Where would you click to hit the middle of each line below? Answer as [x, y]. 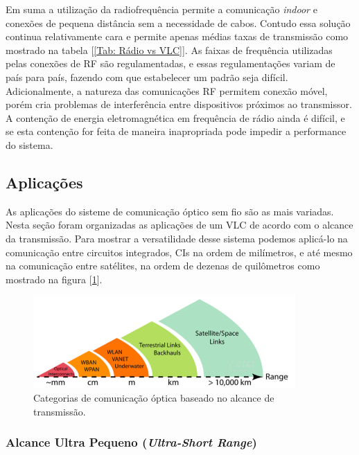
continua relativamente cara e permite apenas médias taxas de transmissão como [177, 36]
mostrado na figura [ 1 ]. [54, 279]
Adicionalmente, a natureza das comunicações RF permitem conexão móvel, [167, 90]
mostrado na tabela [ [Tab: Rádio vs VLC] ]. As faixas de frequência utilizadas [169, 50]
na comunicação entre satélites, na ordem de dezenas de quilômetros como [163, 266]
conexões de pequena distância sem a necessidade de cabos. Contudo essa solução [178, 23]
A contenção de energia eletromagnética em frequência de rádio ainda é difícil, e [175, 117]
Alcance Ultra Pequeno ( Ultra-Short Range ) [131, 442]
